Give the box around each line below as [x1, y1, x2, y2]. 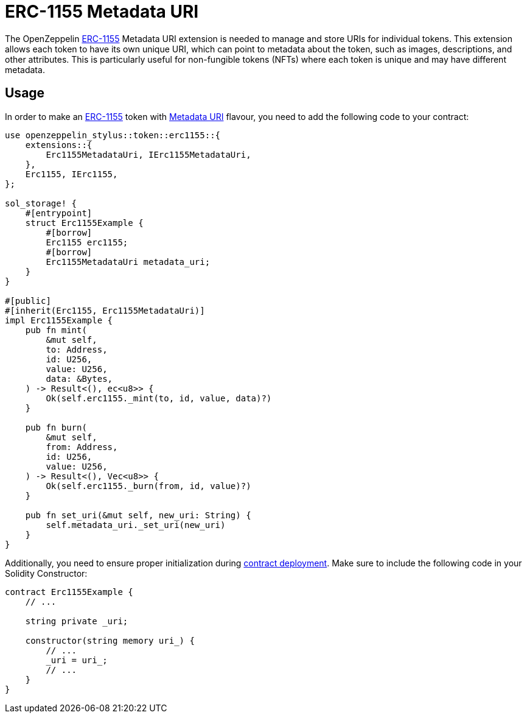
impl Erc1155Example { [5, 315, 113, 325]
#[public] [5, 295, 51, 306]
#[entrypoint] [25, 208, 92, 218]
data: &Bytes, [46, 373, 113, 384]
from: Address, [46, 442, 118, 452]
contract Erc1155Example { [5, 586, 133, 597]
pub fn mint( [25, 325, 87, 335]
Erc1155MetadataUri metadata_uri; [46, 256, 211, 267]
